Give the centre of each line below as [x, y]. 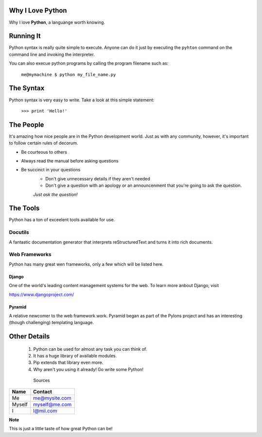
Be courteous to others [44, 152]
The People [26, 124]
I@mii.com [45, 411]
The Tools [24, 208]
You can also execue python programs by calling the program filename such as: [89, 64]
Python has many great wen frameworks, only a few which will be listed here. [86, 264]
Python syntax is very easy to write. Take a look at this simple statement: [82, 100]
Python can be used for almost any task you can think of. [90, 349]
